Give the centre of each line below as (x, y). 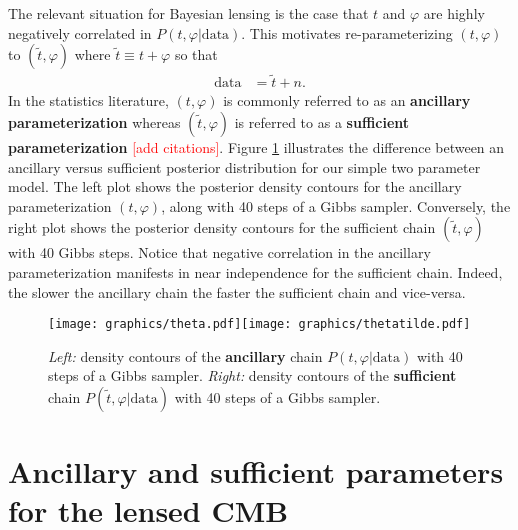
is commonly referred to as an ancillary (347, 100)
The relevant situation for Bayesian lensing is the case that (188, 13)
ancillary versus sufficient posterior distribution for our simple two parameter (244, 166)
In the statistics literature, (88, 100)
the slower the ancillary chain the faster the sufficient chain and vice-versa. (237, 291)
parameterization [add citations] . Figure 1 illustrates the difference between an (256, 147)
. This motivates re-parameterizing (347, 32)
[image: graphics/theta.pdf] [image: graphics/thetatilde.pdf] (259, 324)
